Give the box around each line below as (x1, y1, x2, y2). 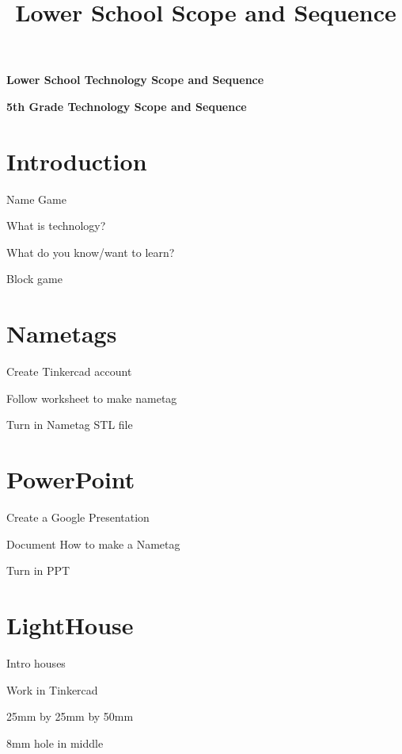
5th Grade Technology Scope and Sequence (6, 98, 247, 114)
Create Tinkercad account (6, 363, 132, 380)
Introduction (6, 144, 147, 177)
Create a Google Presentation (6, 509, 150, 526)
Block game (6, 270, 63, 287)
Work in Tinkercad (6, 681, 98, 698)
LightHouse (6, 609, 134, 641)
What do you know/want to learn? (6, 243, 175, 260)
